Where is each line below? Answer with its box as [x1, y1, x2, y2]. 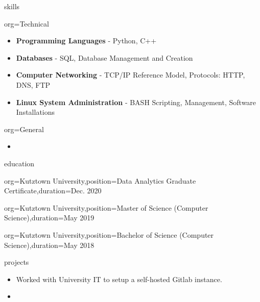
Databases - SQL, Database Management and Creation [16, 52, 193, 63]
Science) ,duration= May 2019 [4, 212, 94, 223]
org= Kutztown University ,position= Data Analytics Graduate [4, 175, 196, 186]
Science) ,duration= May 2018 [4, 239, 94, 250]
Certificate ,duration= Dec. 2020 [4, 185, 102, 196]
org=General [4, 123, 44, 134]
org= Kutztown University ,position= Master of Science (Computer [4, 202, 208, 213]
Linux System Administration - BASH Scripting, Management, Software [16, 96, 256, 107]
